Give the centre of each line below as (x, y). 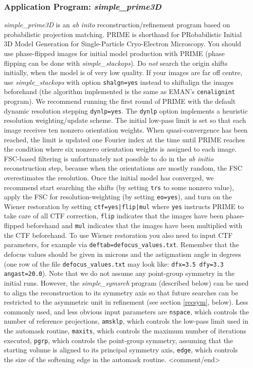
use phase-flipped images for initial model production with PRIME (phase (114, 53)
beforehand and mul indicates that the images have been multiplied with (134, 225)
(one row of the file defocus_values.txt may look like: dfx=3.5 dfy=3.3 (114, 263)
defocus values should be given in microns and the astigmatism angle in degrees (123, 254)
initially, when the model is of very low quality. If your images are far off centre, (123, 72)
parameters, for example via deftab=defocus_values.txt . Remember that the (122, 244)
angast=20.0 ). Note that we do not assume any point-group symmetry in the (119, 273)
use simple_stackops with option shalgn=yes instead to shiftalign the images (119, 82)
